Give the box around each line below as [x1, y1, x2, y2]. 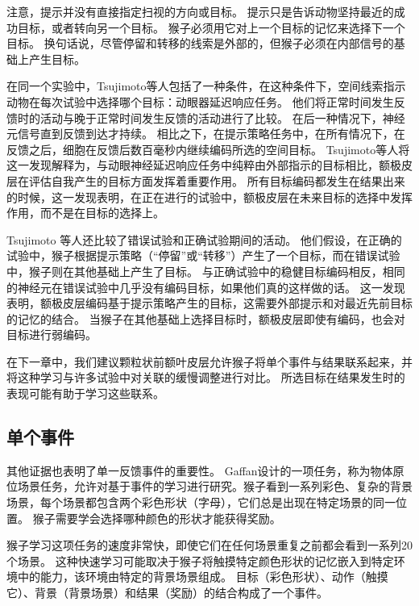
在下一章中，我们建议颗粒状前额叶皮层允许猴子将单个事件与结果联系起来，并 [6, 353, 413, 370]
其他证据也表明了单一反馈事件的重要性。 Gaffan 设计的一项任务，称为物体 [6, 462, 393, 479]
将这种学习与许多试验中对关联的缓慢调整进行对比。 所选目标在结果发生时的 [6, 369, 405, 386]
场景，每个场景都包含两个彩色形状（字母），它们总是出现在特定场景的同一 [6, 494, 396, 511]
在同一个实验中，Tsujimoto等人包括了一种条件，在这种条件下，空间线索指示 [6, 77, 406, 94]
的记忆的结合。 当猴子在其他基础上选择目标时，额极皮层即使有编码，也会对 [6, 310, 405, 327]
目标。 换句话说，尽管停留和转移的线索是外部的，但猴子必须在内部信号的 [6, 35, 394, 52]
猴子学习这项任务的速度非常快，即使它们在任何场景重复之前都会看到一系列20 [6, 537, 413, 554]
